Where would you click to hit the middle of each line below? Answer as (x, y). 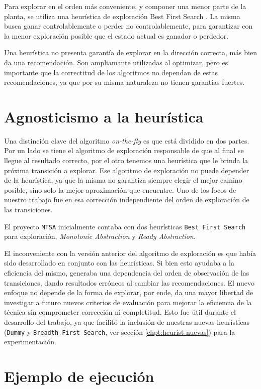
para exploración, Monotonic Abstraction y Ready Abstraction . (100, 236)
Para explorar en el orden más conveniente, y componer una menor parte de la (125, 6)
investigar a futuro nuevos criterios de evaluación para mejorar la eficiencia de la (128, 302)
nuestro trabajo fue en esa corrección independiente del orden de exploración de (127, 200)
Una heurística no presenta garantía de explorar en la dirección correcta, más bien (130, 52)
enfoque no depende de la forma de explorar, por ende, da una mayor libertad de (129, 292)
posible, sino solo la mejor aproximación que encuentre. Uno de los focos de (120, 189)
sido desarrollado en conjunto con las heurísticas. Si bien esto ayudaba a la (119, 263)
